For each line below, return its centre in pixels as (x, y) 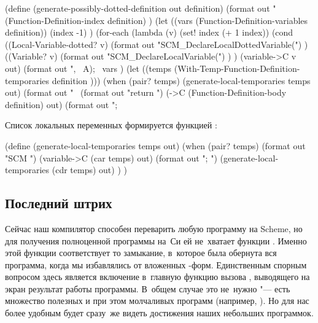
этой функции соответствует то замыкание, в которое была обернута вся (141, 253)
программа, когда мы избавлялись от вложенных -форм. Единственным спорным (156, 264)
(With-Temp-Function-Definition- (237, 68)
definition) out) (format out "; (61, 104)
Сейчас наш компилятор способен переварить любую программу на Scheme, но (154, 228)
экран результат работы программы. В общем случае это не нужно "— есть (148, 288)
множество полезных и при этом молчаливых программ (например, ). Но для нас (157, 301)
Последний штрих (59, 203)
